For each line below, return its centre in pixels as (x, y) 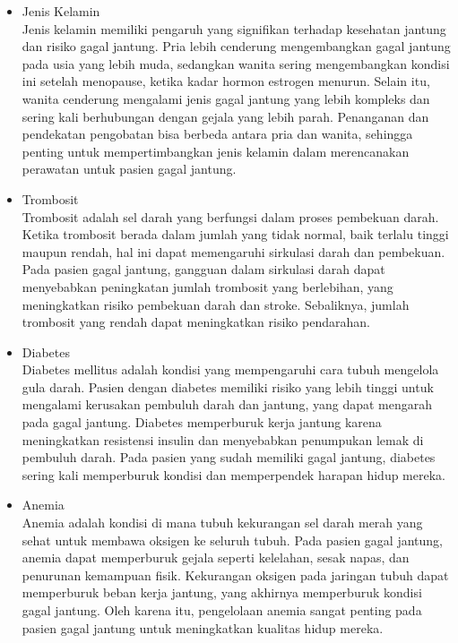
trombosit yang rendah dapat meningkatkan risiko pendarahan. (196, 322)
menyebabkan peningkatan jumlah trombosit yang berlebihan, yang (207, 286)
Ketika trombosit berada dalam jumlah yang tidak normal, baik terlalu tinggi (235, 234)
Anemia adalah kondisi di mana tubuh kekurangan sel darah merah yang (222, 523)
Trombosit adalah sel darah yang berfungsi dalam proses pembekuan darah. (230, 216)
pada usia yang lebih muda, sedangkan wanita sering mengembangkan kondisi (236, 63)
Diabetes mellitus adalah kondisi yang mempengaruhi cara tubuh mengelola (230, 369)
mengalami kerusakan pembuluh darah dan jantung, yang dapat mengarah (227, 404)
